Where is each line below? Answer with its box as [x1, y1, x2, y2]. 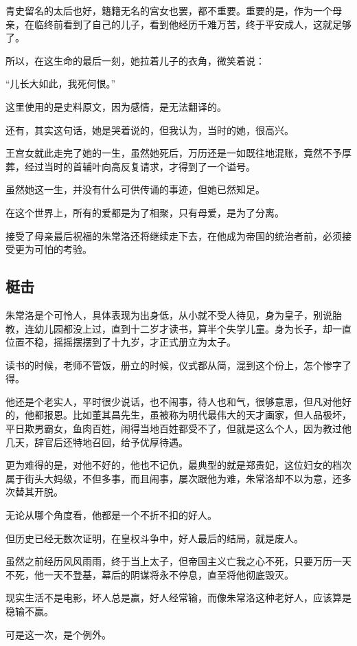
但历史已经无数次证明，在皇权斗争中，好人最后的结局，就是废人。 [5, 531, 303, 545]
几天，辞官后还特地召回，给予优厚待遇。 [5, 434, 188, 449]
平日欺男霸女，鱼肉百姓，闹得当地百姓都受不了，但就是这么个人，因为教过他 [5, 421, 352, 436]
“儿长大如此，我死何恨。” [5, 76, 116, 91]
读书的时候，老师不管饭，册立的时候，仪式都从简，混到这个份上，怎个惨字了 [5, 357, 352, 372]
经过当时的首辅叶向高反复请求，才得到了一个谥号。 [24, 159, 255, 173]
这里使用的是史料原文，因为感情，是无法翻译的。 [5, 99, 227, 113]
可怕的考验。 [34, 242, 92, 256]
